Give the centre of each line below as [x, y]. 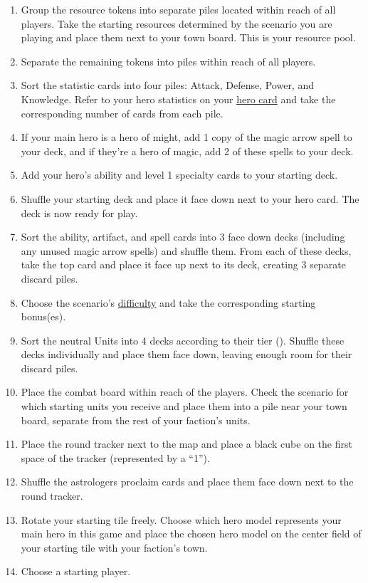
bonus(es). [43, 316]
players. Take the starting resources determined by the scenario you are [177, 23]
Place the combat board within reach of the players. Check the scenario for [185, 392]
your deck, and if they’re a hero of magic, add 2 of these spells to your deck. [187, 151]
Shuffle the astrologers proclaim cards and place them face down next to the [187, 482]
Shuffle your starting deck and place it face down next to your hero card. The [190, 198]
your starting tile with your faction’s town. [114, 547]
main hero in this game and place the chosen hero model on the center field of [191, 534]
